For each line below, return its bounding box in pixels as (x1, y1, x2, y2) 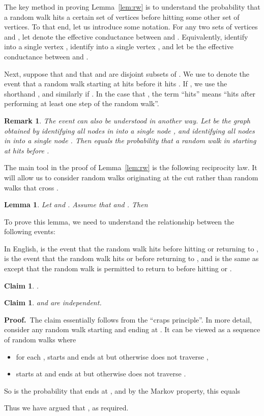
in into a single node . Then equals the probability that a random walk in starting (4, 135, 256, 146)
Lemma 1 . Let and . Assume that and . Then (4, 199, 148, 210)
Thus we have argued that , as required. (4, 402, 129, 413)
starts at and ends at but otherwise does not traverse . (16, 368, 186, 379)
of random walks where (4, 334, 76, 345)
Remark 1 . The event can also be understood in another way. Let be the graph (4, 115, 250, 125)
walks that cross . (4, 182, 58, 193)
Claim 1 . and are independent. (4, 297, 102, 308)
